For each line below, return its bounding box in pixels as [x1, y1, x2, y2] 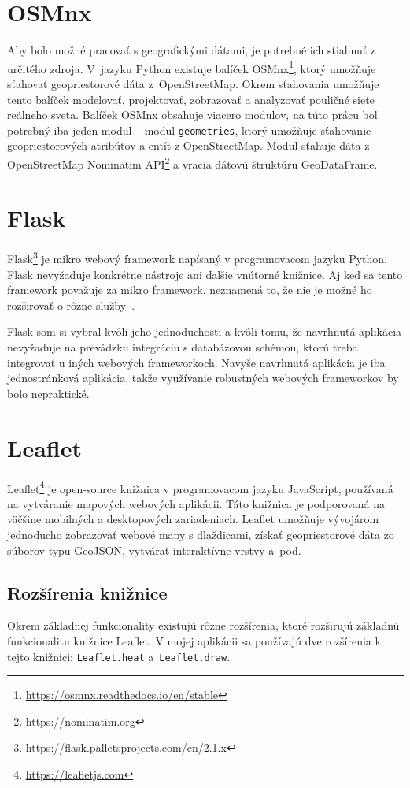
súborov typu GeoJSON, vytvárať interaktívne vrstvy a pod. [7, 541, 301, 558]
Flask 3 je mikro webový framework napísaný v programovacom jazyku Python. [7, 248, 388, 267]
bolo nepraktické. [7, 385, 90, 401]
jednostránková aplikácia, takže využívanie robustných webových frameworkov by [7, 370, 399, 386]
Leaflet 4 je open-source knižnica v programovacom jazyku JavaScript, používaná [7, 478, 393, 496]
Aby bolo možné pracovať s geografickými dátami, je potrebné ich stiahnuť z [7, 42, 376, 58]
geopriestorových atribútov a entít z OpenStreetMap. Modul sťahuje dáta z [7, 137, 370, 154]
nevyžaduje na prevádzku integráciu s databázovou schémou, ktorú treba [7, 339, 358, 355]
